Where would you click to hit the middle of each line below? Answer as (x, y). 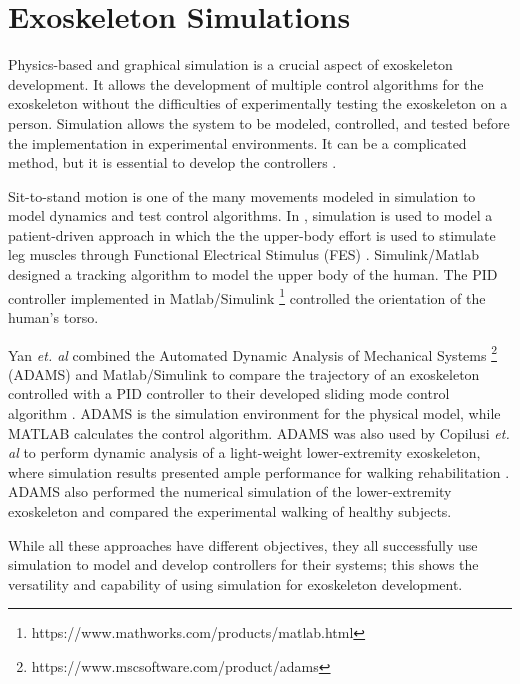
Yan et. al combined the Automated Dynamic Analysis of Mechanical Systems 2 (252, 353)
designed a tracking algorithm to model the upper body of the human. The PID (253, 274)
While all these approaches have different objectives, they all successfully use (243, 544)
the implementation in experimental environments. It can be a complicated (237, 142)
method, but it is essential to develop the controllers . (172, 162)
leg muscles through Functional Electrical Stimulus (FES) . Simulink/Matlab (243, 254)
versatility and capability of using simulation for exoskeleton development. (235, 583)
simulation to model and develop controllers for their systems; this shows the (243, 564)
